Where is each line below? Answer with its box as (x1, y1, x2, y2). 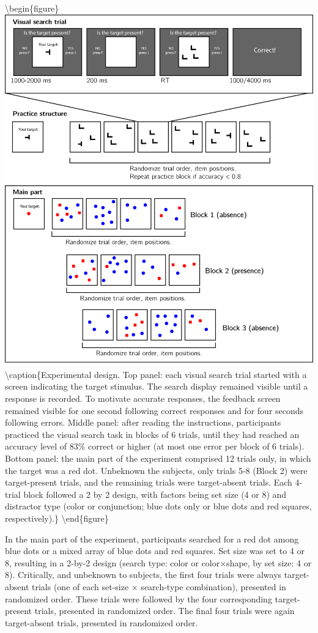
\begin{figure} (5, 2, 59, 14)
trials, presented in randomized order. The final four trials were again (34, 604, 295, 617)
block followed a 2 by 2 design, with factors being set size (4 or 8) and (23, 487, 287, 500)
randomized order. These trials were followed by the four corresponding (5, 592, 272, 605)
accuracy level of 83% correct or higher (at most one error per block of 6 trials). (5, 440, 305, 453)
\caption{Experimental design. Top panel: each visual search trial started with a (5, 368, 307, 380)
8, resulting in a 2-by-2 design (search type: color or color (5, 556, 220, 569)
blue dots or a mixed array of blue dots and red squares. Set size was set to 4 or (5, 544, 305, 557)
